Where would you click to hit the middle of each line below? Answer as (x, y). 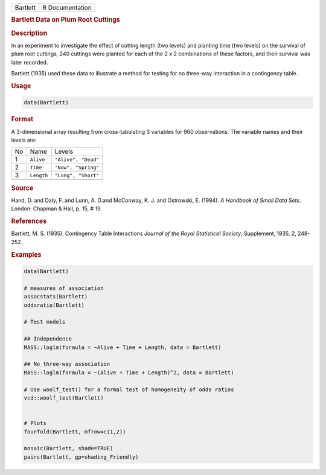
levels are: (24, 140)
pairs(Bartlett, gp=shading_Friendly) (81, 457)
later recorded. (30, 62)
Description (29, 33)
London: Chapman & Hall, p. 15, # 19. (57, 209)
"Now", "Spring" (77, 167)
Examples (26, 254)
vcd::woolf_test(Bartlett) (64, 398)
